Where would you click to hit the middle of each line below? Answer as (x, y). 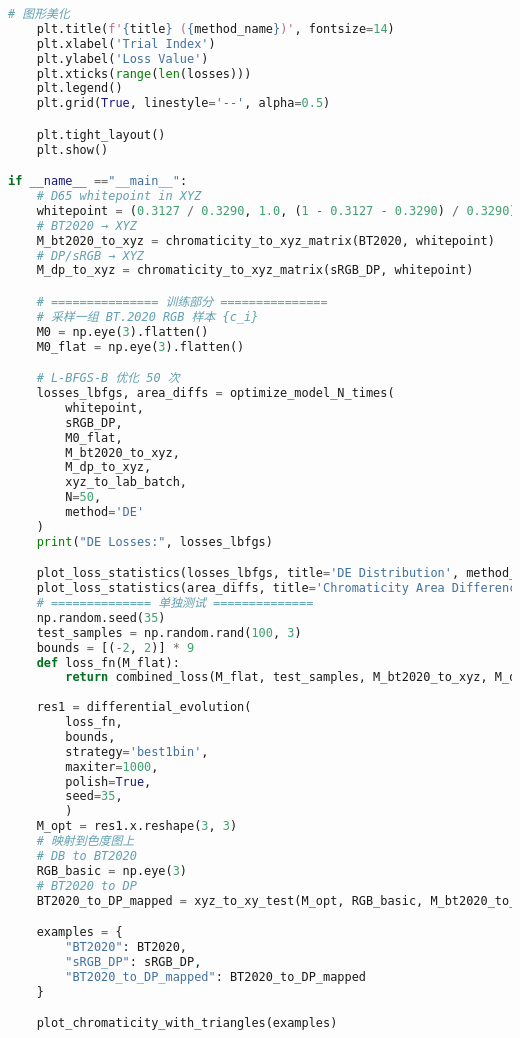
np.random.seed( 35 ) (101, 617)
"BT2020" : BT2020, (126, 946)
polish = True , (108, 781)
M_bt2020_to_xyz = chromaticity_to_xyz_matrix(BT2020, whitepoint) (265, 240)
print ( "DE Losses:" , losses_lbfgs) (154, 541)
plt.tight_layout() (101, 134)
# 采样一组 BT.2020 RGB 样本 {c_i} (147, 316)
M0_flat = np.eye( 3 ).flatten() (140, 346)
